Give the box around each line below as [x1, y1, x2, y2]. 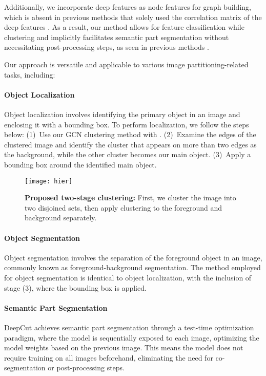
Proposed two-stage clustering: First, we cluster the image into [25, 192, 236, 203]
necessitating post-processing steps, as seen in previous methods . [4, 42, 209, 52]
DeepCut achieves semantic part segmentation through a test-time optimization [4, 322, 254, 332]
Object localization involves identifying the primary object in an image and [4, 108, 240, 119]
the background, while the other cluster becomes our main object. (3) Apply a [4, 149, 251, 160]
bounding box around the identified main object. [4, 159, 157, 170]
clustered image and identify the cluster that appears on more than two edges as [4, 139, 257, 149]
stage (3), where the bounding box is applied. [4, 282, 147, 293]
